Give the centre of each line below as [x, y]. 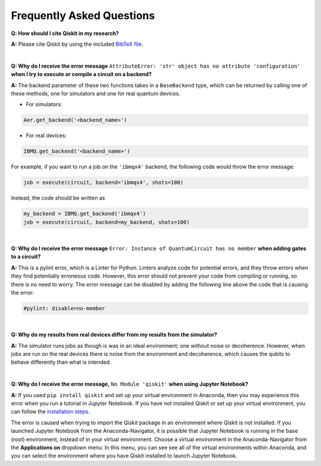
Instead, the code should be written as [58, 198]
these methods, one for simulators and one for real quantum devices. [96, 93]
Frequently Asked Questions [83, 15]
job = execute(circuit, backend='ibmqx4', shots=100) [103, 182]
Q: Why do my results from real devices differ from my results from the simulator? [114, 335]
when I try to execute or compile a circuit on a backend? [81, 74]
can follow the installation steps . [51, 412]
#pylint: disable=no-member [64, 308]
